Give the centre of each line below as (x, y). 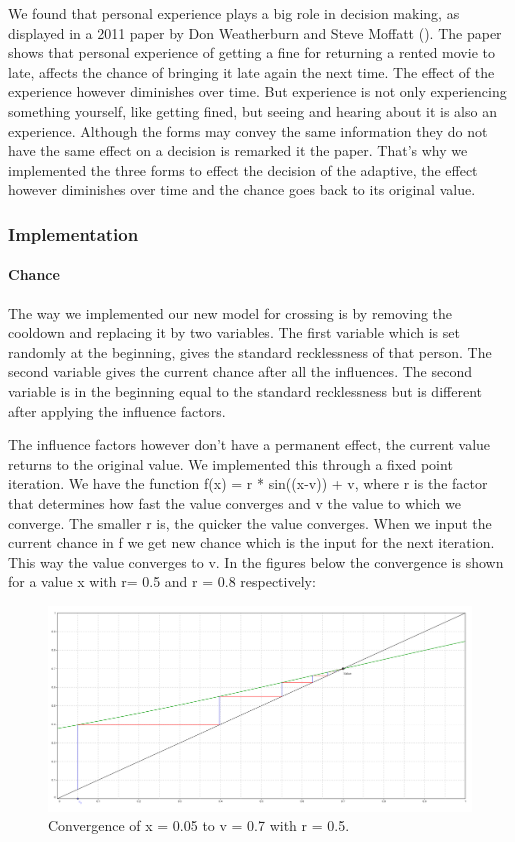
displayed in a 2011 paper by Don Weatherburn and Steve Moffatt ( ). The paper (255, 32)
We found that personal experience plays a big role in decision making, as (234, 13)
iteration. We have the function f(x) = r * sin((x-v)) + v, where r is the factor (248, 483)
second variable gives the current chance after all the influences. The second (240, 371)
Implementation (73, 233)
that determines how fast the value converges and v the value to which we (234, 502)
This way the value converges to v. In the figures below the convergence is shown (256, 561)
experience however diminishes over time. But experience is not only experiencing (257, 91)
